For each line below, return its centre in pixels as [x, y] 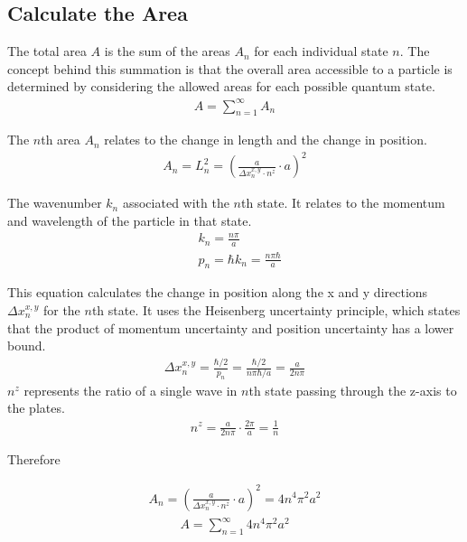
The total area [47, 51]
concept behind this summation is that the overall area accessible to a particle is [230, 68]
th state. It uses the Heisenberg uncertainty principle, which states [276, 309]
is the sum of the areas [167, 51]
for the [61, 309]
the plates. [36, 408]
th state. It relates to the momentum [343, 203]
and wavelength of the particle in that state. [130, 221]
